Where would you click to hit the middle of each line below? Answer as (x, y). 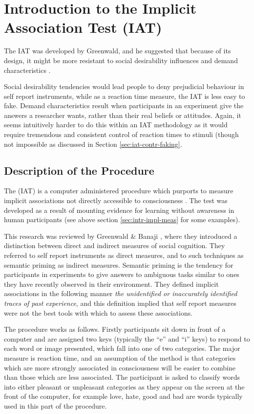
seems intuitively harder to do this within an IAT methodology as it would (116, 125)
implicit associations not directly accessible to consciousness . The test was (116, 200)
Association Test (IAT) (83, 27)
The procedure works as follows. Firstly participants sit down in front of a (115, 329)
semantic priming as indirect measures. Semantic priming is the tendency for (119, 264)
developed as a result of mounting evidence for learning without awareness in (119, 210)
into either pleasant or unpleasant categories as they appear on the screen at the (124, 386)
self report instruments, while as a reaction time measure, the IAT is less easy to (125, 96)
